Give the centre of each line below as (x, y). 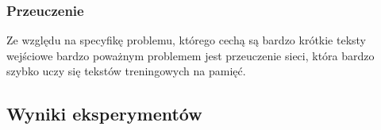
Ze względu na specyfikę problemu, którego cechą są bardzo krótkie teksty (187, 40)
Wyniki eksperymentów (104, 114)
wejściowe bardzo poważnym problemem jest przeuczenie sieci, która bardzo (190, 55)
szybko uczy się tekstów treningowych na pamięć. (126, 71)
